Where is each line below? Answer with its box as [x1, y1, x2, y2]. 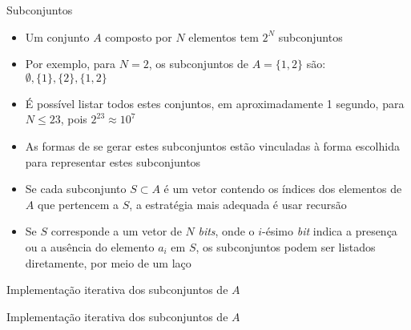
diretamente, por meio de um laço [25, 254, 191, 271]
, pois [60, 111, 87, 127]
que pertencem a [37, 195, 119, 212]
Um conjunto [25, 28, 90, 45]
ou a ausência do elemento [25, 238, 155, 255]
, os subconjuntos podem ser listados [195, 238, 376, 255]
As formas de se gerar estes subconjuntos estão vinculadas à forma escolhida [25, 137, 400, 154]
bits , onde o [198, 223, 255, 239]
